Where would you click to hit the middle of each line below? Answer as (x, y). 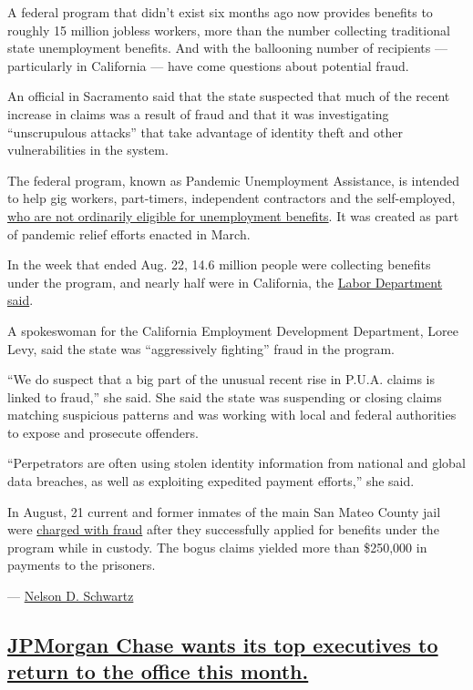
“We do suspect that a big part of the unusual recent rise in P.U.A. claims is (221, 379)
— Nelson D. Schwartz (71, 596)
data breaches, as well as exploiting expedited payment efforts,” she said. (211, 481)
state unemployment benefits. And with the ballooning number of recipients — (227, 48)
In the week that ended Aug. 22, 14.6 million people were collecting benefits (219, 264)
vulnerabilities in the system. (88, 150)
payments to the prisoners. (82, 565)
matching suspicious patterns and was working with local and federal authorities (232, 415)
